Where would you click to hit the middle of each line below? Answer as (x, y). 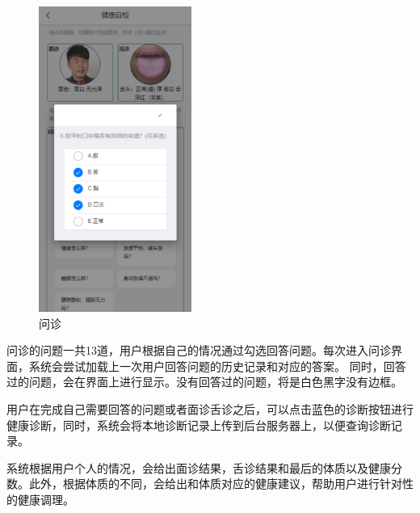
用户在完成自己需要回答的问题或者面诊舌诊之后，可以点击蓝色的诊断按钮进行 (210, 408)
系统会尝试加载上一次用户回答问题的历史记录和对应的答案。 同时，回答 (217, 366)
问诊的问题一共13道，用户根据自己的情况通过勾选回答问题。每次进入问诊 (199, 350)
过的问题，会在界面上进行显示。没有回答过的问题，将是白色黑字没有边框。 (204, 382)
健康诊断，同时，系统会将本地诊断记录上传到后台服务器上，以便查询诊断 (199, 425)
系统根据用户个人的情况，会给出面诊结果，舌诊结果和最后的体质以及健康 (199, 467)
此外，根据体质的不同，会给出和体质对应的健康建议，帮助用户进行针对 (215, 484)
